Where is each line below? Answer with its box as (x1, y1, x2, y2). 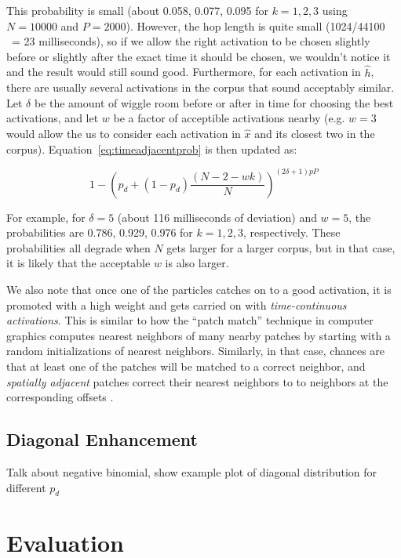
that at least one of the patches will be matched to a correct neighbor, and (6, 357, 366, 374)
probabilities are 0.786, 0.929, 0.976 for (6, 224, 193, 241)
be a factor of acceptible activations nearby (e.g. (113, 110, 345, 126)
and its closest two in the (254, 125, 375, 141)
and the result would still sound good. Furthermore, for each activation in (6, 63, 361, 80)
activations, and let (6, 110, 99, 126)
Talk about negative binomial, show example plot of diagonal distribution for (6, 463, 377, 480)
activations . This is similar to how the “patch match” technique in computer (6, 312, 374, 328)
